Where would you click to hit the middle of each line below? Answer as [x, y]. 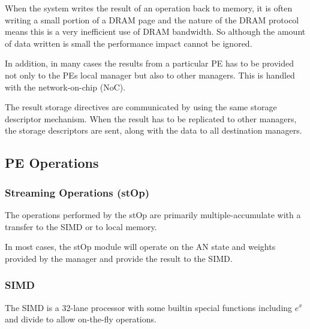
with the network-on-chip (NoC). [65, 87]
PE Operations [52, 163]
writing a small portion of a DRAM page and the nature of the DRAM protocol [152, 19]
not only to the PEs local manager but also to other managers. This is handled [150, 75]
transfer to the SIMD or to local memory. [81, 226]
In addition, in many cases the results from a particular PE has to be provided [150, 63]
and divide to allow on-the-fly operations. [81, 319]
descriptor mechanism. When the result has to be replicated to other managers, [151, 118]
